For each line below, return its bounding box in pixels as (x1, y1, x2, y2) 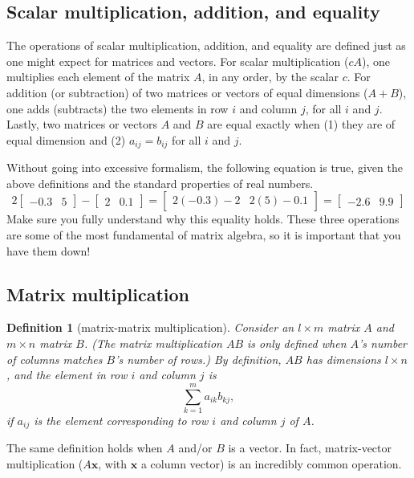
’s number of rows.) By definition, (115, 350, 282, 367)
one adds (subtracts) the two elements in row (6, 100, 229, 116)
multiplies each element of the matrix (6, 68, 190, 85)
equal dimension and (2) (6, 131, 126, 148)
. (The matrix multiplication (83, 334, 222, 351)
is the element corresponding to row (34, 411, 209, 428)
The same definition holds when (6, 439, 163, 456)
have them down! (6, 242, 91, 259)
